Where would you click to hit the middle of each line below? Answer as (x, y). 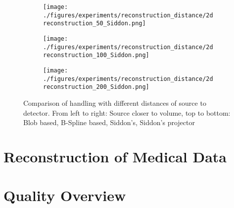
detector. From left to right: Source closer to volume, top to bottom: (127, 112)
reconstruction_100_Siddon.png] (96, 55)
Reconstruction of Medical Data (115, 156)
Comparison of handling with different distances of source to (115, 103)
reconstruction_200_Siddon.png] (96, 87)
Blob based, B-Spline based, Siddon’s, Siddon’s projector (109, 122)
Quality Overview (65, 195)
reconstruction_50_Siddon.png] (94, 24)
